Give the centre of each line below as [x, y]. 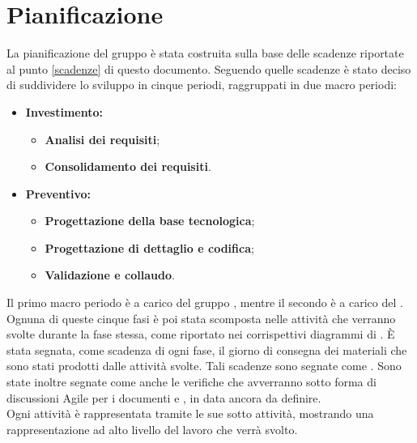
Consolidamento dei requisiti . [128, 166]
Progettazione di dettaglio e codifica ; [149, 247]
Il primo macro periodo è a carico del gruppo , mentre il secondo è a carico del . [205, 302]
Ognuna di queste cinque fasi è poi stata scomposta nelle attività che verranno [201, 318]
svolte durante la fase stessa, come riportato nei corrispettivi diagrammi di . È [201, 334]
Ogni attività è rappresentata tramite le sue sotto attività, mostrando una [190, 413]
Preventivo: [58, 193]
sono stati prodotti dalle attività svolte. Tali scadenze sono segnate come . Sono [204, 366]
